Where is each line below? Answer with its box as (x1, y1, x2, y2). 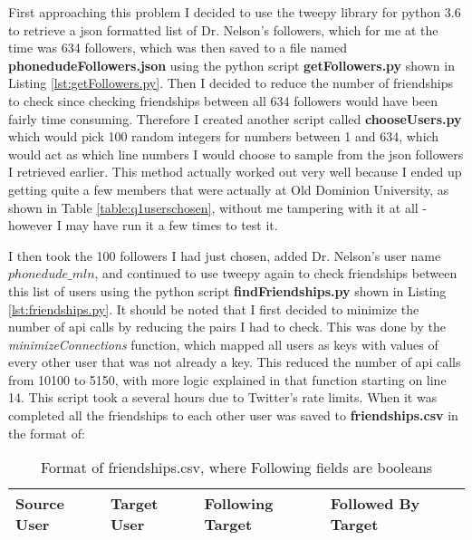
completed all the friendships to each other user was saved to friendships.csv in (8, 406, 458, 425)
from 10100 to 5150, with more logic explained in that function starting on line (8, 370, 447, 389)
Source (15, 493, 64, 515)
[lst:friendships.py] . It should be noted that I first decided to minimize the (8, 299, 419, 318)
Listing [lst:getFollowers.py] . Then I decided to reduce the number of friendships (8, 73, 453, 92)
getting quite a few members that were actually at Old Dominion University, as (8, 179, 449, 198)
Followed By (330, 493, 420, 515)
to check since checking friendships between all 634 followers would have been (8, 91, 438, 110)
